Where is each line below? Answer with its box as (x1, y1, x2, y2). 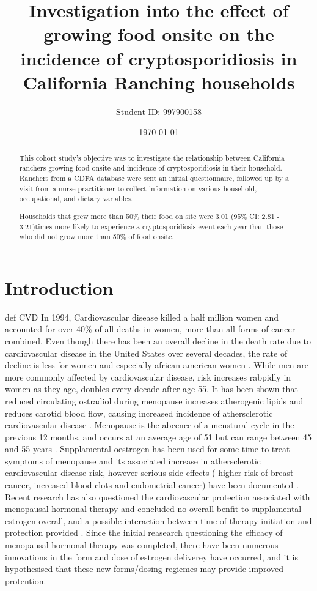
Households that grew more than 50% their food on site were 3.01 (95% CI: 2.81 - (19, 210, 280, 221)
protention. (5, 574, 46, 587)
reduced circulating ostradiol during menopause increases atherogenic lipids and (5, 394, 304, 407)
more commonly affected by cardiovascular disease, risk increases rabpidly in (5, 370, 291, 383)
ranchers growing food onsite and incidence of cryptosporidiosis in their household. (19, 163, 282, 173)
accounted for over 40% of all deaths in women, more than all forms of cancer (5, 322, 296, 335)
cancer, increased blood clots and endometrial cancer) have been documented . (5, 478, 299, 491)
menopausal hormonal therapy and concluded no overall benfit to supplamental (5, 502, 302, 515)
